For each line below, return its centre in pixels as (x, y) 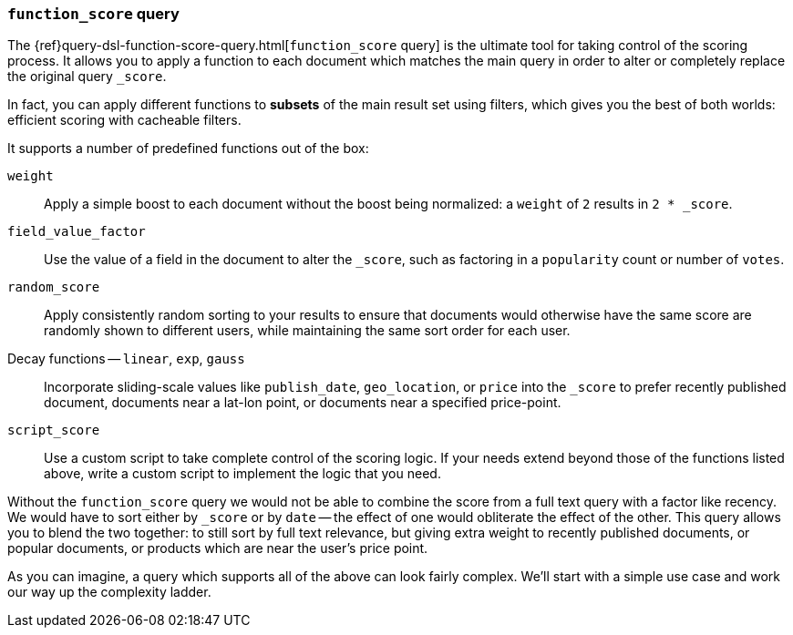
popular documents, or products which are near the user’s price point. (218, 548)
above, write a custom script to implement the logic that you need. (242, 474)
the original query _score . (87, 77)
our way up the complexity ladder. (109, 592)
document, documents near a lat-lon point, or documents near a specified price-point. (303, 403)
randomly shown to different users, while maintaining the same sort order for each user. (307, 331)
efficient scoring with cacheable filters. (124, 120)
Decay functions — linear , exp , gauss (126, 359)
